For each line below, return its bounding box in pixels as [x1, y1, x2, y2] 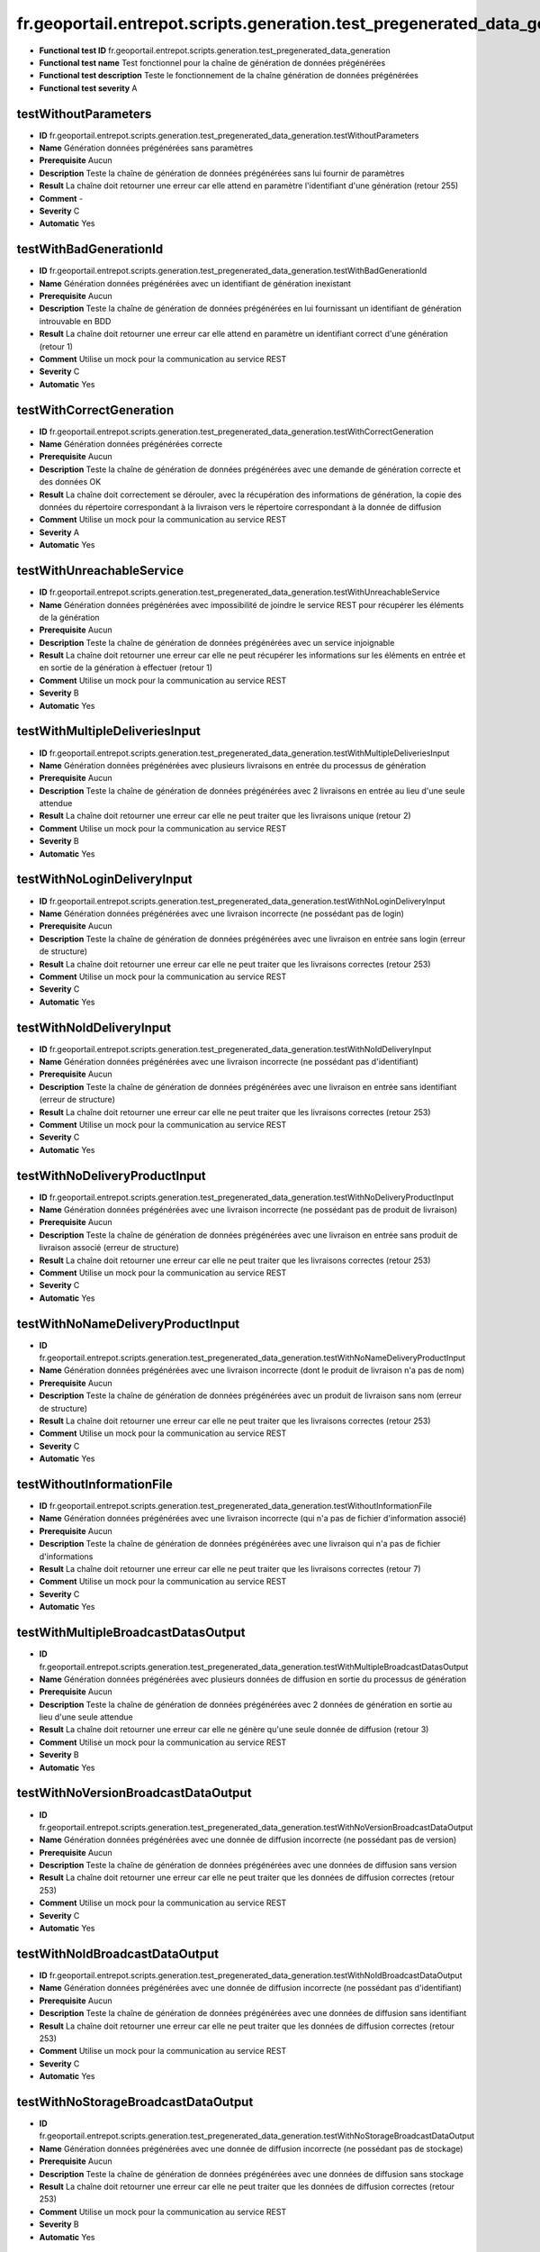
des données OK [39, 477, 102, 487]
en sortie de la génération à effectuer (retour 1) [39, 662, 213, 673]
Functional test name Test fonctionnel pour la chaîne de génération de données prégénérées [39, 57, 386, 68]
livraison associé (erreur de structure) [39, 1242, 180, 1253]
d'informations [39, 1550, 94, 1562]
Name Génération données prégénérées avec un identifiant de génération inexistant [39, 277, 351, 288]
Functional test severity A [39, 82, 138, 94]
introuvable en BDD [39, 315, 112, 326]
